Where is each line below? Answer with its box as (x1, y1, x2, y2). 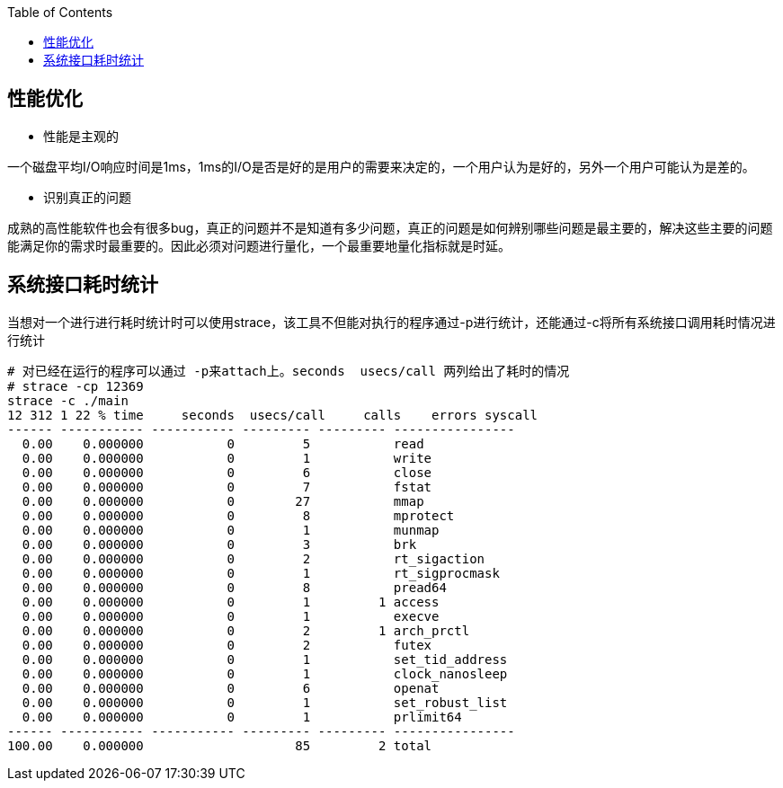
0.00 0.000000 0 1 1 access (22, 594, 440, 609)
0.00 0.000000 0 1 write (22, 450, 432, 465)
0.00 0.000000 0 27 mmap (22, 493, 424, 509)
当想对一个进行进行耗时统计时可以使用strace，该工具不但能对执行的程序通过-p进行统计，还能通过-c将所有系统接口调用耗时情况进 (7, 314, 776, 330)
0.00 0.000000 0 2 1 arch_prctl (22, 623, 470, 638)
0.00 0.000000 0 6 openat (22, 680, 440, 695)
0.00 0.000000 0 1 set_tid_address (22, 651, 508, 667)
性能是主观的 (43, 128, 119, 144)
